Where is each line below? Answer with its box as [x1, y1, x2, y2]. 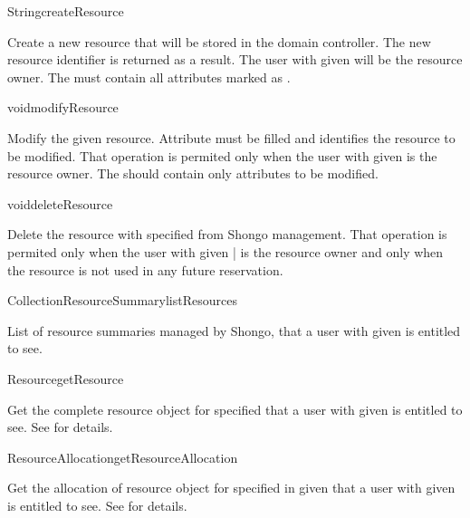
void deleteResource [7, 194, 113, 213]
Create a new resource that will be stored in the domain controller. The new [7, 32, 431, 51]
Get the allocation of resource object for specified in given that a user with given [7, 478, 456, 497]
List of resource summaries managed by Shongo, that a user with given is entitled [7, 321, 461, 340]
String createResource [7, 2, 124, 20]
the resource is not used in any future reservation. [7, 260, 283, 279]
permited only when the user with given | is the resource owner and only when [7, 242, 444, 261]
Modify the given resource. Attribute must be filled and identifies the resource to [7, 128, 456, 147]
